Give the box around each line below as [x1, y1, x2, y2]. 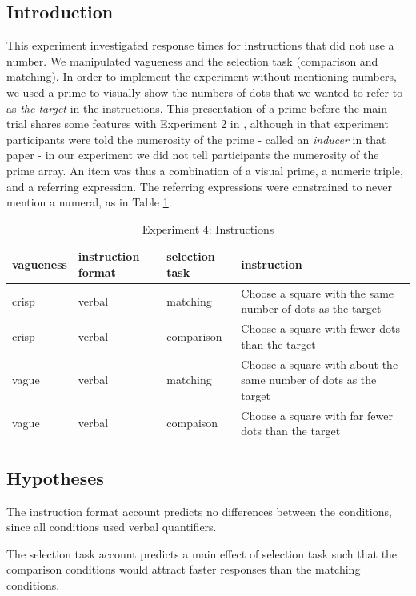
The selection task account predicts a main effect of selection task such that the [6, 545, 398, 562]
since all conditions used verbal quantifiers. [6, 518, 217, 535]
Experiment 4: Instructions [142, 220, 274, 237]
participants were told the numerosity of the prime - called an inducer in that [6, 130, 386, 147]
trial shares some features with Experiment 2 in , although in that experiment [6, 115, 389, 132]
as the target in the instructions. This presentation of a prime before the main [6, 99, 387, 116]
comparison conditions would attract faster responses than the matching [6, 561, 361, 578]
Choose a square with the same [241, 284, 394, 301]
